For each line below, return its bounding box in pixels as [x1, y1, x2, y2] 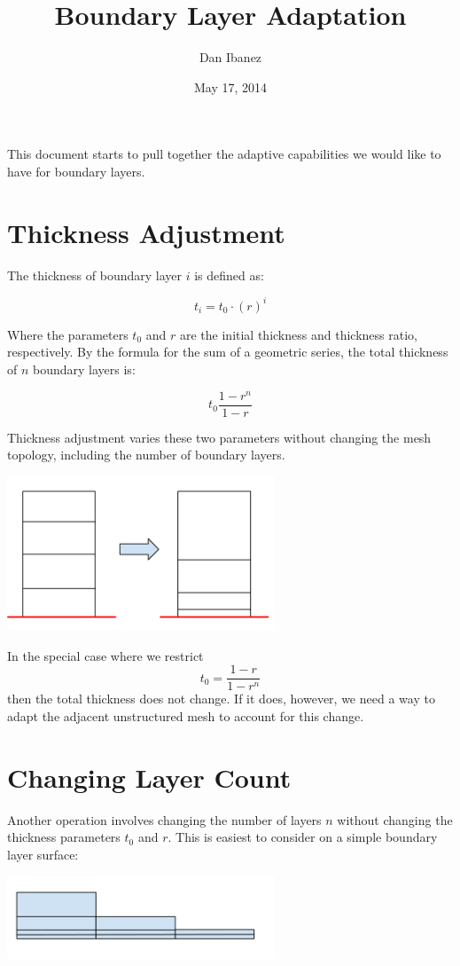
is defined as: [194, 265, 264, 284]
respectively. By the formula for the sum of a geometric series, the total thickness [7, 342, 448, 361]
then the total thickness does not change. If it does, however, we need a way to [7, 689, 435, 708]
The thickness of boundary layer [7, 265, 183, 284]
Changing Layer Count [7, 758, 292, 795]
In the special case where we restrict [7, 646, 204, 664]
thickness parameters [7, 828, 121, 846]
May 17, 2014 [193, 77, 268, 96]
